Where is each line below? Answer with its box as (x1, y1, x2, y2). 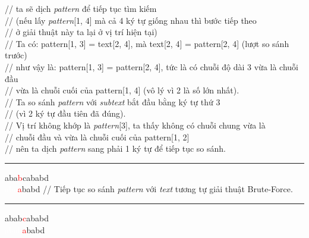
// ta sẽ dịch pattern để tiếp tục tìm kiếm (5, 2, 157, 14)
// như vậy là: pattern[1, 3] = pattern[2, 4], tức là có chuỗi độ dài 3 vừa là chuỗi (5, 60, 298, 73)
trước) (5, 49, 27, 61)
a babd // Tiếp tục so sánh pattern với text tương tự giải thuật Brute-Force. (17, 183, 293, 195)
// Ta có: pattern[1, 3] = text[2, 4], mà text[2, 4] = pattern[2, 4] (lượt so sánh (5, 37, 289, 49)
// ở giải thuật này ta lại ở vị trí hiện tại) (5, 26, 157, 38)
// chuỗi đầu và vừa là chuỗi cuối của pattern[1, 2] (5, 130, 190, 143)
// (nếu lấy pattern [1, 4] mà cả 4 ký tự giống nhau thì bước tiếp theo (5, 14, 257, 26)
